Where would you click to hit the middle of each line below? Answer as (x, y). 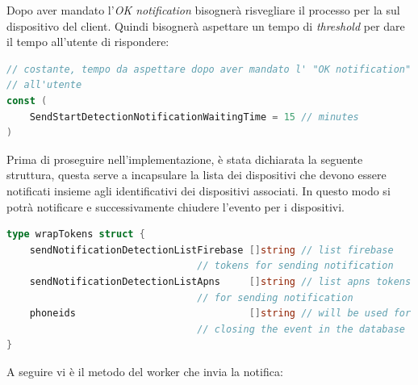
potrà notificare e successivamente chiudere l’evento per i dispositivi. (176, 206)
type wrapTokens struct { (76, 234)
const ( (27, 100)
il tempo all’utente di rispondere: (88, 42)
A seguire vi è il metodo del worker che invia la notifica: (145, 371)
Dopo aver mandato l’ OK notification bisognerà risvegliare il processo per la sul (203, 10)
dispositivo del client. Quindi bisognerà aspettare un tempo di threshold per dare (206, 25)
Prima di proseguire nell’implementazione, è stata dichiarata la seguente (185, 159)
